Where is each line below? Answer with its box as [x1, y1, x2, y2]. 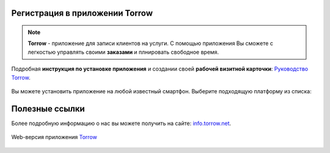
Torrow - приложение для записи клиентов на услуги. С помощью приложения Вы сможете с [28, 40, 273, 47]
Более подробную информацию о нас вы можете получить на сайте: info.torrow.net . [11, 119, 232, 127]
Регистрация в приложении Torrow [11, 8, 153, 18]
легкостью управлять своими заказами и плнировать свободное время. [28, 48, 219, 55]
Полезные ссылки [11, 104, 85, 114]
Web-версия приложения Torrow [11, 133, 97, 141]
